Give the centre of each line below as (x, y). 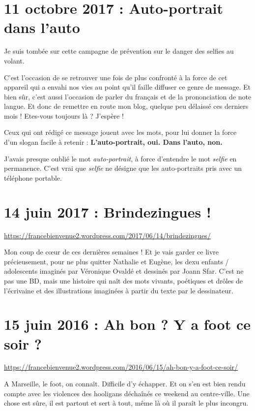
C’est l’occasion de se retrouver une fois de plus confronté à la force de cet (116, 77)
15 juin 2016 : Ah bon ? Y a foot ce (127, 324)
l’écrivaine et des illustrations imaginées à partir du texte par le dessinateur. (119, 290)
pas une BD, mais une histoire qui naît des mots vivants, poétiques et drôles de (123, 280)
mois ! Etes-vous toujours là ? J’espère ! (64, 115)
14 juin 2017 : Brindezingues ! (108, 211)
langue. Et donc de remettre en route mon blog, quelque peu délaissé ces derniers (126, 106)
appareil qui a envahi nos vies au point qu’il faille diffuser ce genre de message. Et (127, 87)
